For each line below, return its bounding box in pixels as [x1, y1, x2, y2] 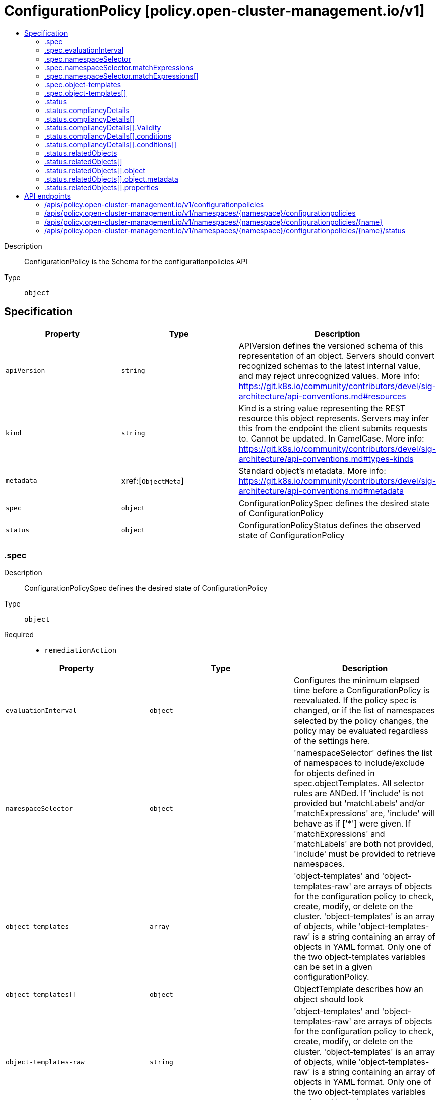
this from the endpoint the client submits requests [238, 423, 427, 433]
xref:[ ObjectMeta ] [121, 475, 184, 486]
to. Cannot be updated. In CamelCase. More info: [238, 433, 424, 444]
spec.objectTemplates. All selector [293, 778, 424, 789]
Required [4, 630, 34, 639]
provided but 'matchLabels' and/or [293, 798, 425, 809]
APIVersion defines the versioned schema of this [238, 340, 423, 351]
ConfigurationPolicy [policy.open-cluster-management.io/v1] [4, 2, 425, 19]
